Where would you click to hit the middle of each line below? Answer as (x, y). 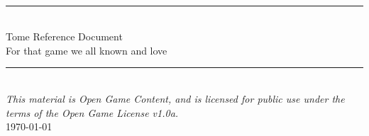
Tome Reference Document (64, 36)
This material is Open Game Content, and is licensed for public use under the (175, 98)
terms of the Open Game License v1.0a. (92, 112)
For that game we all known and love (87, 50)
